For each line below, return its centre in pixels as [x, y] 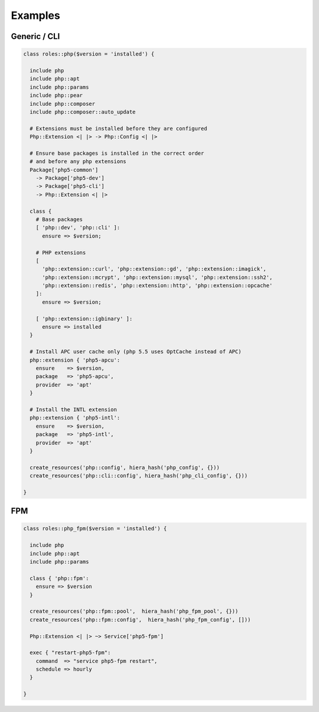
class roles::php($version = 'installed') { [89, 54]
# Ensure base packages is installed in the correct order [117, 153]
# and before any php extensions [78, 162]
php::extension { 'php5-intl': [75, 418]
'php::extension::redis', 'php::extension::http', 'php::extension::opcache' [157, 286]
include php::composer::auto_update [83, 112]
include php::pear [56, 95]
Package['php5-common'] [64, 170]
